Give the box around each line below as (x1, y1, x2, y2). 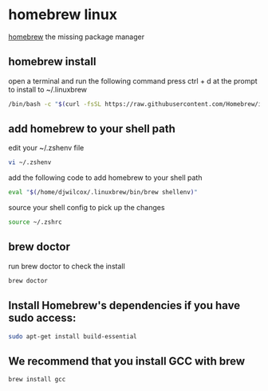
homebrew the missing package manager (8, 32, 145, 41)
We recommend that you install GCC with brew (8, 354, 246, 368)
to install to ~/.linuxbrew (8, 84, 88, 94)
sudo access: (8, 311, 77, 325)
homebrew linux (8, 6, 118, 24)
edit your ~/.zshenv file (8, 143, 85, 153)
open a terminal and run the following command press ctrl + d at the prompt (8, 76, 258, 85)
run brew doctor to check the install (8, 261, 125, 271)
